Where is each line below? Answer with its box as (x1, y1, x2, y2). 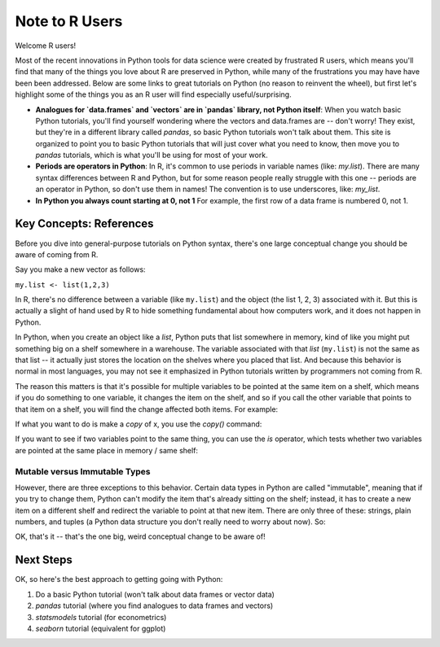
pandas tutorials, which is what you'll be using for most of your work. (35, 151, 268, 160)
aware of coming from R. (15, 249, 99, 260)
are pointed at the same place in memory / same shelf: (15, 445, 199, 455)
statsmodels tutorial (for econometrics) (35, 612, 167, 622)
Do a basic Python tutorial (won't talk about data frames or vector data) (35, 589, 275, 599)
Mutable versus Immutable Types (15, 466, 151, 477)
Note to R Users (15, 12, 123, 30)
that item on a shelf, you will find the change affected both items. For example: (15, 404, 279, 414)
